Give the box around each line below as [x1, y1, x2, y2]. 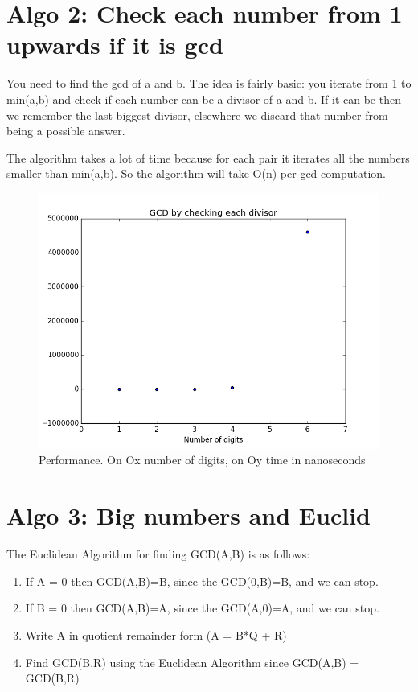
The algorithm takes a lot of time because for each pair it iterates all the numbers [6, 149, 410, 166]
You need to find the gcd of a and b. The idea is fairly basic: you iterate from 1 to [6, 75, 412, 92]
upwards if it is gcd [6, 28, 223, 61]
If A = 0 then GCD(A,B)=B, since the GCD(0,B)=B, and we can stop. [25, 572, 379, 589]
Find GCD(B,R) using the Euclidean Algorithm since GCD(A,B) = [25, 653, 359, 670]
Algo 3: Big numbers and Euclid [6, 499, 371, 532]
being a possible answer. [6, 122, 125, 139]
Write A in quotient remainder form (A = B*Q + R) [25, 626, 287, 643]
